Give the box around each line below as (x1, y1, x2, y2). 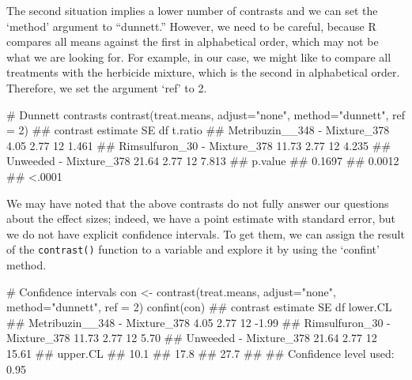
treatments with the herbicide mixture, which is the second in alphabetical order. (6, 64, 400, 81)
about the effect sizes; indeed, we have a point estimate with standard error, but (6, 210, 395, 227)
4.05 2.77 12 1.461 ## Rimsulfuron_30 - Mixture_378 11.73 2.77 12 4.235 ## (6, 137, 391, 153)
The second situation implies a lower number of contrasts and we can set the (6, 2, 378, 18)
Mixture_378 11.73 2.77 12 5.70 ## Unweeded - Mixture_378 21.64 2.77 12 (6, 329, 377, 346)
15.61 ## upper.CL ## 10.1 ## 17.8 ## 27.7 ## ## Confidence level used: (6, 344, 395, 361)
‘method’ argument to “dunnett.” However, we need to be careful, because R (6, 17, 376, 34)
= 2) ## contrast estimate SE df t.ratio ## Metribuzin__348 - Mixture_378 (6, 122, 390, 138)
